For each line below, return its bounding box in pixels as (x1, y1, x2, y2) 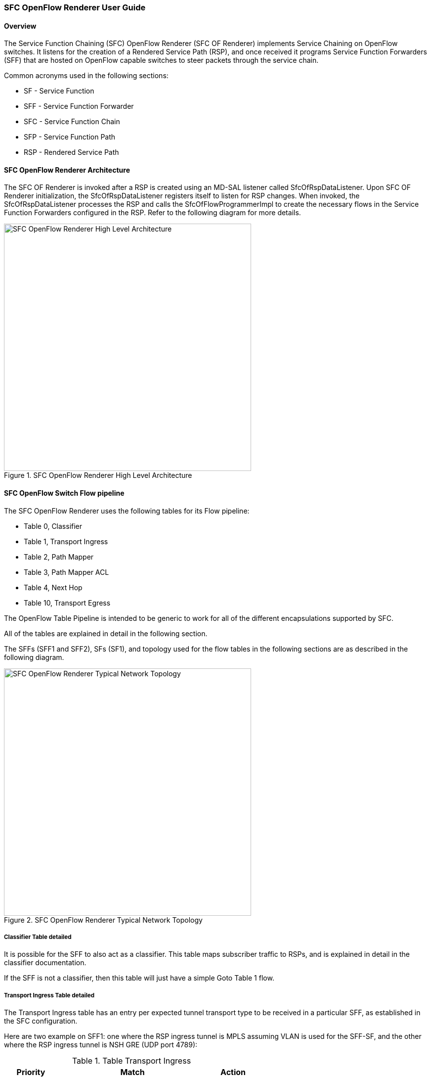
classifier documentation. (4, 958, 86, 967)
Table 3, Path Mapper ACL (24, 567, 109, 576)
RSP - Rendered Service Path (24, 148, 119, 157)
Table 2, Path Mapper (24, 552, 94, 561)
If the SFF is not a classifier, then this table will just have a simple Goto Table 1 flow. (4, 974, 274, 983)
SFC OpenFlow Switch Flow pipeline (4, 489, 125, 498)
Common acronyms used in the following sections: (4, 71, 169, 80)
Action (220, 1067, 246, 1078)
